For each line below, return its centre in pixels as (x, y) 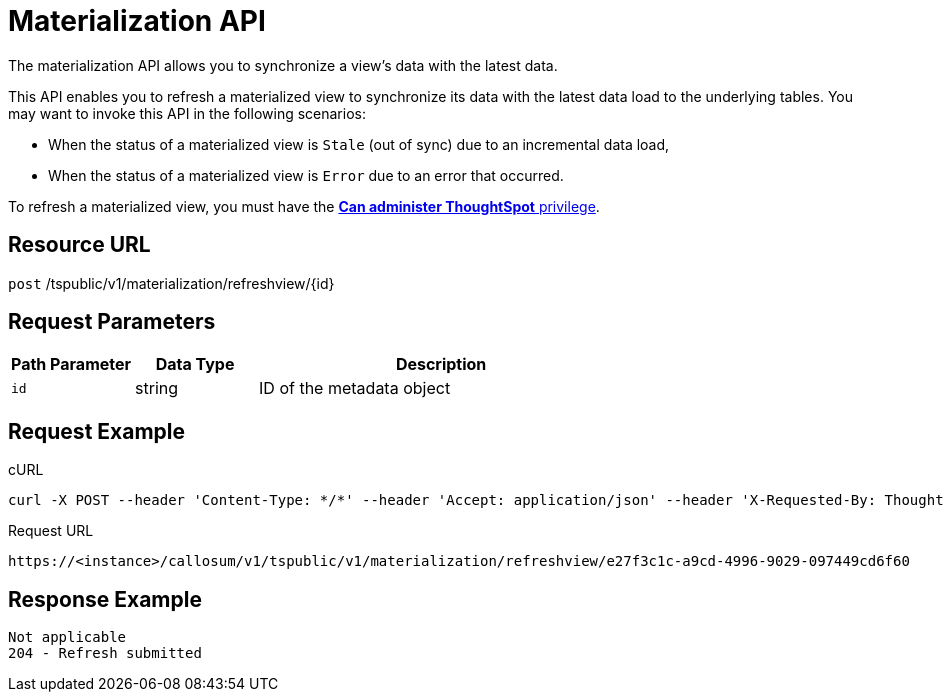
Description (441, 364)
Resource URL (79, 245)
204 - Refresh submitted (105, 653)
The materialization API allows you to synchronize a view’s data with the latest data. (283, 65)
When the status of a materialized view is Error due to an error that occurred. (306, 175)
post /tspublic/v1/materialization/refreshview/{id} (171, 283)
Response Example (105, 599)
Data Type (195, 364)
